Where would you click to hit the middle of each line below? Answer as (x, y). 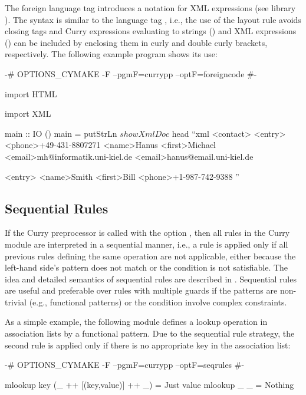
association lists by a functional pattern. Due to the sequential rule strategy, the (150, 333)
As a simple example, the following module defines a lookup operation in (136, 322)
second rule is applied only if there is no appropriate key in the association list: (148, 345)
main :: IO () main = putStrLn (61, 133)
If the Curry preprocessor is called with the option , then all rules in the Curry (147, 233)
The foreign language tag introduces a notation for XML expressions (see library (150, 8)
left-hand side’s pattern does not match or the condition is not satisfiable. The (147, 267)
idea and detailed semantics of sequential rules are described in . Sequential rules (151, 279)
